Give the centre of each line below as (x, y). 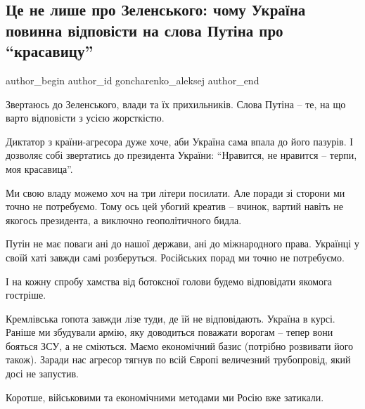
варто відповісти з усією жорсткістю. (85, 118)
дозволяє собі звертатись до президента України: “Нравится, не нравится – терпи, (181, 155)
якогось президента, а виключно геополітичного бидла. (124, 220)
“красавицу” (50, 51)
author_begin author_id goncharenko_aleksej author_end (133, 80)
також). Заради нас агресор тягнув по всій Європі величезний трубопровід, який (178, 359)
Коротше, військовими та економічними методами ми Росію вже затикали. (165, 397)
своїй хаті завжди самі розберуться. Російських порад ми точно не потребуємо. (175, 257)
